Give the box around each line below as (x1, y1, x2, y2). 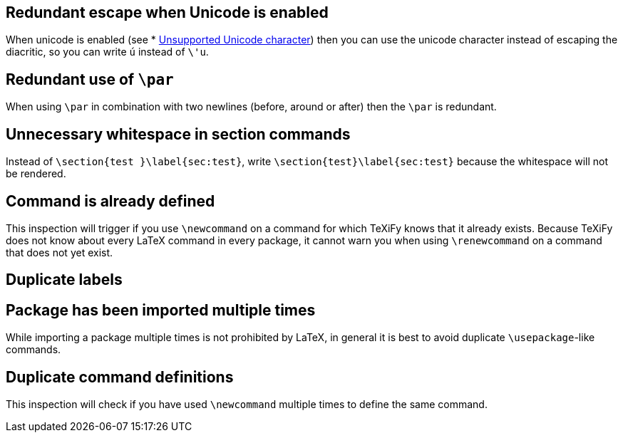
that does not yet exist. (6, 246, 113, 259)
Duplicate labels (6, 271, 123, 289)
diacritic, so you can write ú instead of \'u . (6, 46, 209, 58)
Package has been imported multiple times (6, 301, 316, 319)
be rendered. (6, 167, 66, 180)
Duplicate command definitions (6, 367, 234, 386)
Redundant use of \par (6, 70, 174, 88)
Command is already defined (6, 192, 215, 210)
